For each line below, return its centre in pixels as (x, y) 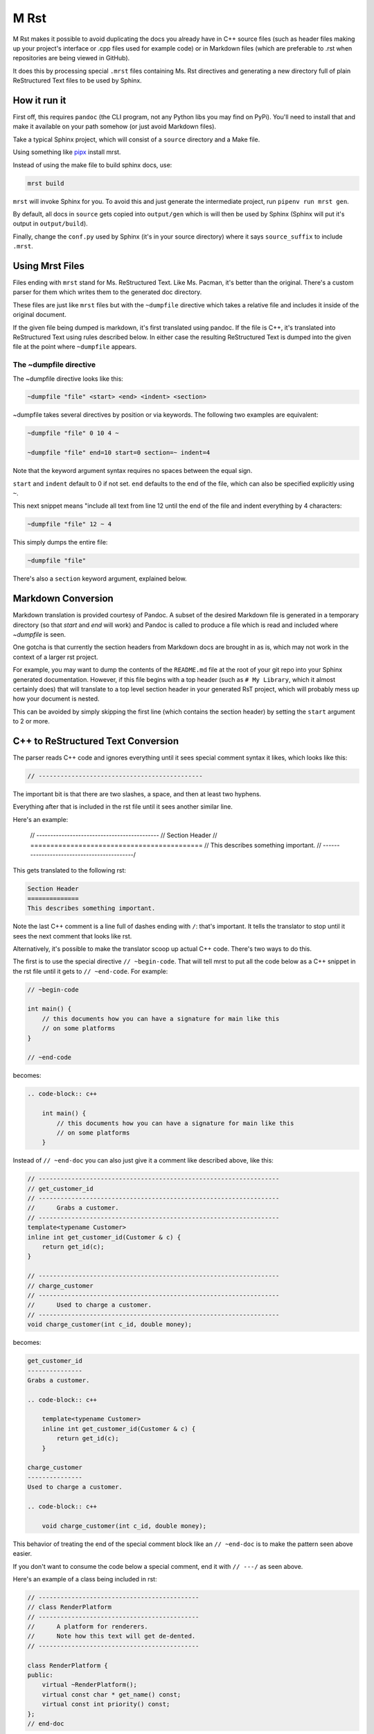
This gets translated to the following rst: (70, 870)
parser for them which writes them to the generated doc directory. (107, 292)
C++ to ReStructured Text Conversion (96, 741)
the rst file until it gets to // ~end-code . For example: (90, 971)
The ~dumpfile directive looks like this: (68, 379)
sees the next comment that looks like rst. (72, 936)
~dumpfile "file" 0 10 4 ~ (73, 433)
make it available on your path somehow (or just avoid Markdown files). (115, 127)
